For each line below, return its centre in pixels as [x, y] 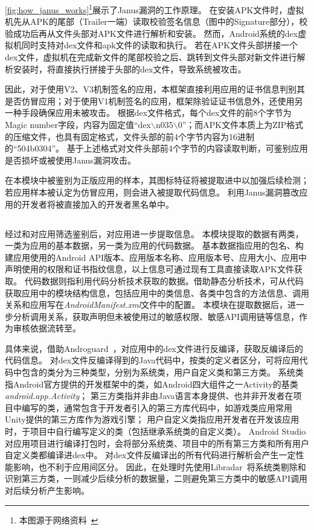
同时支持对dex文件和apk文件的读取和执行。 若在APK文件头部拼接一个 [160, 45]
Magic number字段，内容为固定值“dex [78, 124]
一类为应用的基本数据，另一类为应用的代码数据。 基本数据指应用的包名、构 [154, 245]
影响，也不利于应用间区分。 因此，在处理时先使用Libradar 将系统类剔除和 [159, 466]
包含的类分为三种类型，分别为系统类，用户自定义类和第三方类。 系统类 [162, 372]
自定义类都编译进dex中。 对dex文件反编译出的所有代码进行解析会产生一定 [150, 455]
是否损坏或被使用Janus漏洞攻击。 [70, 160]
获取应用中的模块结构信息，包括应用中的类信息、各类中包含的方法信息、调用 [157, 292]
